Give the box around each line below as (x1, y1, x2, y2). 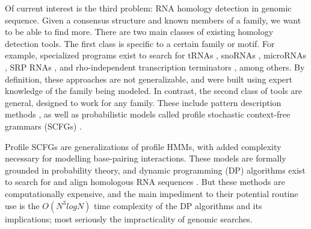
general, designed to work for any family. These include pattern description (5, 96, 282, 108)
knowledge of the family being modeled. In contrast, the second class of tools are (5, 84, 302, 97)
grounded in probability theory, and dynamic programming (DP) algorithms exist (5, 163, 306, 176)
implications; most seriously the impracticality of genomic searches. (5, 212, 253, 225)
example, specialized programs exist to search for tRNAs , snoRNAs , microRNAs (5, 49, 307, 61)
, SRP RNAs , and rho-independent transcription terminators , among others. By (5, 60, 305, 73)
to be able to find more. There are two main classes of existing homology (5, 25, 274, 38)
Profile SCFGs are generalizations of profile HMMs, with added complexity (5, 140, 282, 152)
